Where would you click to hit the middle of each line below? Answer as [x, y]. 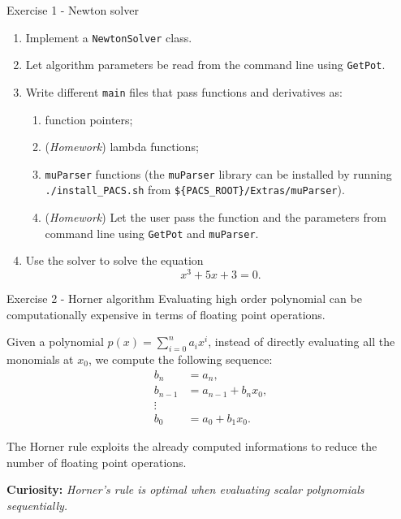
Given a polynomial [55, 342]
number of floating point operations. [97, 462]
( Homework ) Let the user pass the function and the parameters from [216, 217]
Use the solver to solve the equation [114, 260]
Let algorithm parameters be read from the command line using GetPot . [205, 65]
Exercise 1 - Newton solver [73, 10]
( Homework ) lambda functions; [122, 147]
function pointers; [89, 119]
